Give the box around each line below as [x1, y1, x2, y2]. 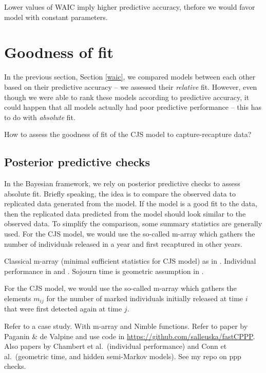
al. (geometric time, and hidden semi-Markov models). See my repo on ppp [4, 350, 241, 361]
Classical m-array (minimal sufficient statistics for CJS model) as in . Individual [4, 256, 256, 266]
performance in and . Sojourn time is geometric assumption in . [4, 265, 204, 276]
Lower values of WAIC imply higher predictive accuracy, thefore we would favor [4, 2, 255, 12]
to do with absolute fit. [4, 111, 75, 122]
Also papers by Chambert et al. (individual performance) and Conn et [4, 341, 227, 351]
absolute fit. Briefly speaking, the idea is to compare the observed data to [4, 188, 236, 199]
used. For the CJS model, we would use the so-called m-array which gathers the [4, 228, 255, 239]
